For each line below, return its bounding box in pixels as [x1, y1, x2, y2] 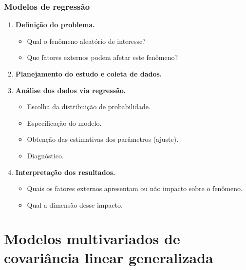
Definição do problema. [15, 19, 95, 30]
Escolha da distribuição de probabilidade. [27, 101, 151, 112]
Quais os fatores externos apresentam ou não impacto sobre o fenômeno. [27, 183, 243, 193]
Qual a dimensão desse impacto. [27, 199, 123, 210]
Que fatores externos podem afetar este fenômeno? [27, 52, 178, 62]
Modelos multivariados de [4, 228, 180, 248]
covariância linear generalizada [4, 247, 213, 267]
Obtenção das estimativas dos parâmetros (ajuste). [27, 134, 179, 144]
